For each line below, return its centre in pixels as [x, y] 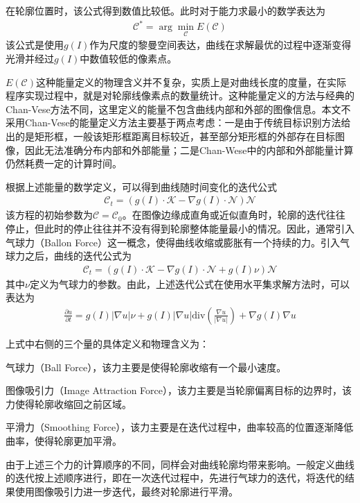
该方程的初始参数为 [49, 215]
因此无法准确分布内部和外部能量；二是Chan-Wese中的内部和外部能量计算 [189, 150]
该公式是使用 [35, 45]
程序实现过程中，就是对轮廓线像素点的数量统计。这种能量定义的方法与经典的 [180, 95]
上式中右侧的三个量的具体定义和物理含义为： [107, 343]
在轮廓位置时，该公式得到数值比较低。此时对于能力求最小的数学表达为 [165, 10]
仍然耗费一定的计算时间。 [64, 163]
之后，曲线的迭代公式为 [78, 256]
